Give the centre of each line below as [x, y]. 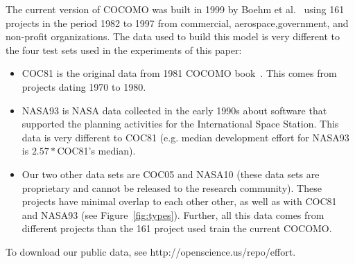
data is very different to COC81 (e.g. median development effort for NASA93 [185, 137]
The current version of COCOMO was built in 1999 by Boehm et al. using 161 [175, 9]
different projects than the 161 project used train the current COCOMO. [177, 228]
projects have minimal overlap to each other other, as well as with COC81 [179, 201]
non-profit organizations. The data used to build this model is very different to [173, 36]
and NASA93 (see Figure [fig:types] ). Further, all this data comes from [173, 214]
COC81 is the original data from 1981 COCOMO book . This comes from [179, 73]
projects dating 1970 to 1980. [84, 86]
